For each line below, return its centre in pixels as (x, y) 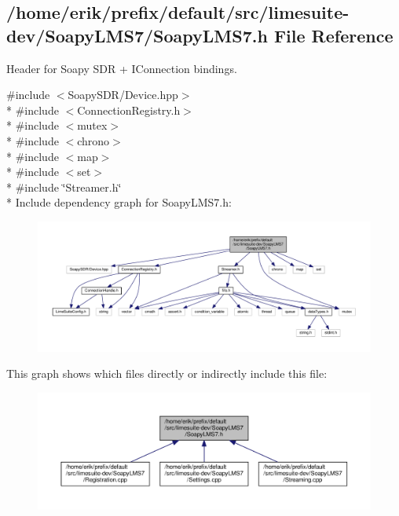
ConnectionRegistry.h (129, 110)
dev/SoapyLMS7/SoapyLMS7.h (137, 35)
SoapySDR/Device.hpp (123, 95)
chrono (93, 140)
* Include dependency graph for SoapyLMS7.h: (119, 202)
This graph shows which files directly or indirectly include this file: (167, 373)
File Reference (333, 35)
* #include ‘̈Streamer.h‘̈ (64, 187)
